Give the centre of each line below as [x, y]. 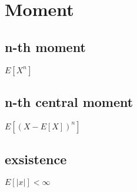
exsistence [36, 159]
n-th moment [45, 46]
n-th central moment [69, 101]
